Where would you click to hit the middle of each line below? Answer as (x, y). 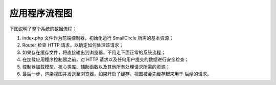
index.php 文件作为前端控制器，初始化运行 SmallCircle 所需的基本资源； (98, 38)
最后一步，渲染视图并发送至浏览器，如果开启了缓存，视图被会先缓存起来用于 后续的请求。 (117, 74)
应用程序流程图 (41, 13)
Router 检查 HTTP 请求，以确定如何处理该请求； (73, 45)
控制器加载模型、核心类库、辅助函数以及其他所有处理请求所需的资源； (96, 67)
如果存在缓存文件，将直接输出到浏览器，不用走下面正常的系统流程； (94, 52)
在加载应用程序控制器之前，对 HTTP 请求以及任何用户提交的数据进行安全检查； (106, 59)
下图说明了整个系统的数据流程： (43, 29)
